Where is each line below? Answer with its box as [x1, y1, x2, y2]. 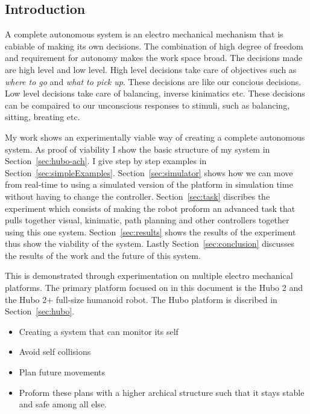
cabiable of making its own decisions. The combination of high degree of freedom [5, 39, 303, 52]
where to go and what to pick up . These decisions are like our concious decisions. [5, 75, 302, 88]
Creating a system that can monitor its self [19, 325, 179, 337]
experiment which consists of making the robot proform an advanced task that [5, 202, 296, 214]
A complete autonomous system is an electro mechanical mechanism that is [5, 28, 283, 40]
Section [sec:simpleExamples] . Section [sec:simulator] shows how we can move [5, 166, 293, 179]
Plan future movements [19, 366, 106, 378]
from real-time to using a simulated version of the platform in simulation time [5, 178, 293, 191]
